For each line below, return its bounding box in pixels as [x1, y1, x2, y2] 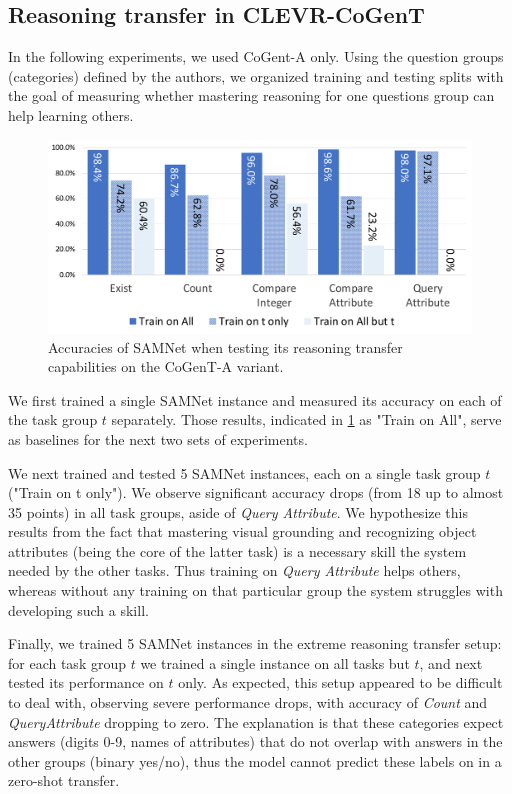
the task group [8, 409, 98, 430]
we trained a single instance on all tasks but [140, 652, 410, 673]
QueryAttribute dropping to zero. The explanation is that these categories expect [8, 711, 504, 732]
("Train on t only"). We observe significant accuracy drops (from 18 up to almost [8, 482, 504, 503]
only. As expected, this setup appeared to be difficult [178, 672, 503, 693]
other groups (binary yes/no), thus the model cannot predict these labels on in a [8, 750, 502, 771]
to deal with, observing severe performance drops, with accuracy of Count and [8, 692, 488, 713]
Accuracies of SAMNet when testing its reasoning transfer [48, 336, 403, 357]
